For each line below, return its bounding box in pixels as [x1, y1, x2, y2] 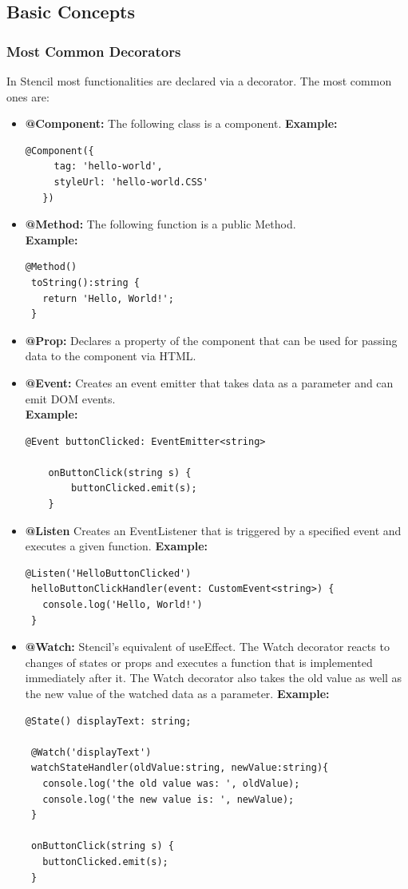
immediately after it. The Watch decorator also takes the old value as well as [25, 669, 402, 686]
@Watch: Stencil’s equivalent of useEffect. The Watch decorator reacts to [25, 638, 390, 655]
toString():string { [30, 276, 140, 288]
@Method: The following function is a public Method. [25, 216, 296, 232]
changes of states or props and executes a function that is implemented [25, 653, 373, 670]
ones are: [6, 88, 50, 105]
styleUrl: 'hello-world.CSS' [53, 176, 208, 188]
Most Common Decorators [6, 41, 181, 61]
